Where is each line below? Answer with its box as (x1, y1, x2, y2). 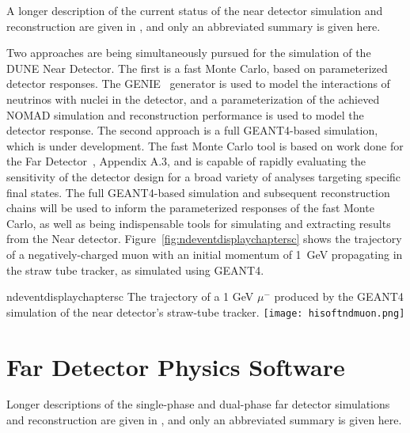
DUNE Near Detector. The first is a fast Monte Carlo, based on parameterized (6, 59, 388, 76)
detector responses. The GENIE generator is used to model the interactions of (6, 75, 390, 92)
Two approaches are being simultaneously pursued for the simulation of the (6, 44, 371, 61)
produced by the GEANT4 (274, 288, 404, 305)
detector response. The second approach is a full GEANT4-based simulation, (6, 122, 378, 139)
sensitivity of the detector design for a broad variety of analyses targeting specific (6, 168, 401, 184)
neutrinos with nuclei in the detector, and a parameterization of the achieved (6, 90, 380, 107)
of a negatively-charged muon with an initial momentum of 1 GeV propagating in (6, 245, 403, 262)
